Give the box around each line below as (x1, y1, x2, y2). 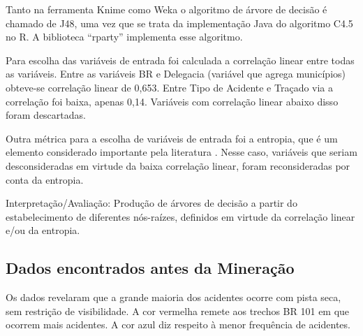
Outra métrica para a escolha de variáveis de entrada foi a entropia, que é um (6, 131, 338, 145)
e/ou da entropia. (6, 223, 80, 238)
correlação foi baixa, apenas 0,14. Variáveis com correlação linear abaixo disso (6, 94, 339, 108)
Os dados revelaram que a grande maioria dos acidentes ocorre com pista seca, (6, 290, 341, 305)
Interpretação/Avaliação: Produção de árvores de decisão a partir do (6, 196, 297, 210)
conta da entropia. (6, 172, 84, 187)
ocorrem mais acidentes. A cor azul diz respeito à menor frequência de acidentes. (6, 317, 350, 332)
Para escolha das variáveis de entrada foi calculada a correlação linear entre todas (6, 52, 355, 67)
